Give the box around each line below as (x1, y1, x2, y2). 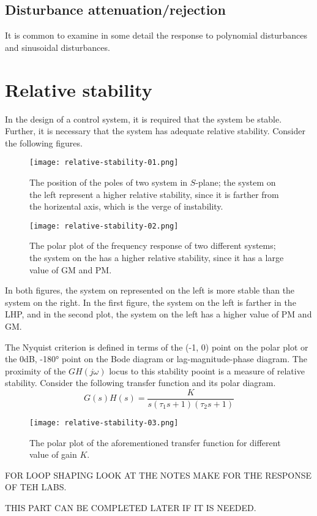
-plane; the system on (195, 175, 276, 188)
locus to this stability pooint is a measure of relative (109, 364, 305, 377)
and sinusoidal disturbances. (5, 40, 110, 53)
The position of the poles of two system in (29, 175, 188, 188)
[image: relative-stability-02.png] (29, 221, 179, 230)
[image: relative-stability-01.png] (29, 158, 179, 167)
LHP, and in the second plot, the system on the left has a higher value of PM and (5, 308, 312, 321)
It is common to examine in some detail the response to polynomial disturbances (5, 29, 308, 42)
